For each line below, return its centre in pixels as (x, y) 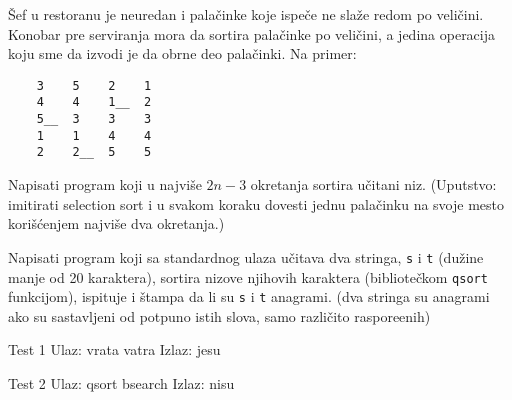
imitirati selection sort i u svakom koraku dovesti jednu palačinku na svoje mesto (256, 203)
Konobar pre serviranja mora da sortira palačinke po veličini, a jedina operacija (252, 33)
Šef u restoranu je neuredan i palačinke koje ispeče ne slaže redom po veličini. (246, 14)
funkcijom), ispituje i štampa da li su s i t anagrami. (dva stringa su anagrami (249, 296)
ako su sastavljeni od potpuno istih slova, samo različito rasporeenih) (219, 315)
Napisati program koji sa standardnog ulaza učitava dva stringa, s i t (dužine (246, 256)
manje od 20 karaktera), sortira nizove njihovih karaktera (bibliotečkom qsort (248, 276)
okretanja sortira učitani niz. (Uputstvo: (373, 184)
